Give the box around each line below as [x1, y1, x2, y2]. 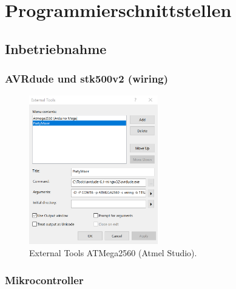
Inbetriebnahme [5, 39, 107, 58]
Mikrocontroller [5, 272, 84, 287]
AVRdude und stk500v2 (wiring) [5, 71, 169, 86]
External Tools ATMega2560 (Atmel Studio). [29, 246, 197, 259]
